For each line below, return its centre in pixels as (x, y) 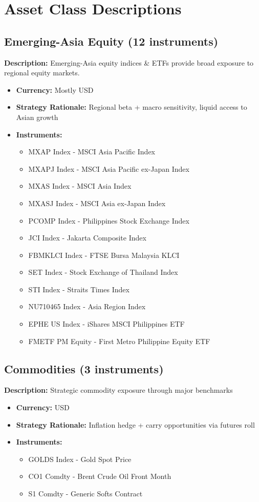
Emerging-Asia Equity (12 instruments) (111, 41)
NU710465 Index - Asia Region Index (87, 306)
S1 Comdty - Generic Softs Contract (85, 494)
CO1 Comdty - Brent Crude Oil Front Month (100, 476)
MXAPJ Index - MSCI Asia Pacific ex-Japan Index (109, 168)
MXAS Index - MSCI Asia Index (80, 186)
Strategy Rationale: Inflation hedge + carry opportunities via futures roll (135, 424)
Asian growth (37, 117)
